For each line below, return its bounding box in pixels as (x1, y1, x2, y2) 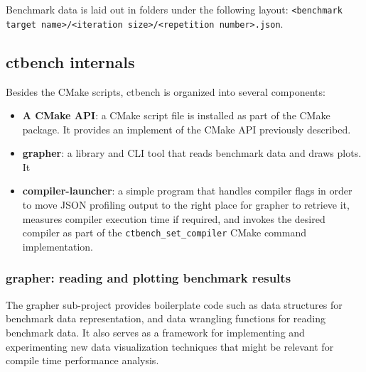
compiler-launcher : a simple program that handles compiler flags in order (22, 183, 352, 198)
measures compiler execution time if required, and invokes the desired (22, 211, 325, 226)
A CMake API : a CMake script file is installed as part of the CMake (22, 108, 330, 123)
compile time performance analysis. (6, 353, 159, 368)
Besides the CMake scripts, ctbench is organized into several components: (6, 84, 325, 99)
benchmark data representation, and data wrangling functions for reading (6, 311, 326, 326)
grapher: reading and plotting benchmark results (6, 269, 291, 287)
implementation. (22, 239, 93, 253)
